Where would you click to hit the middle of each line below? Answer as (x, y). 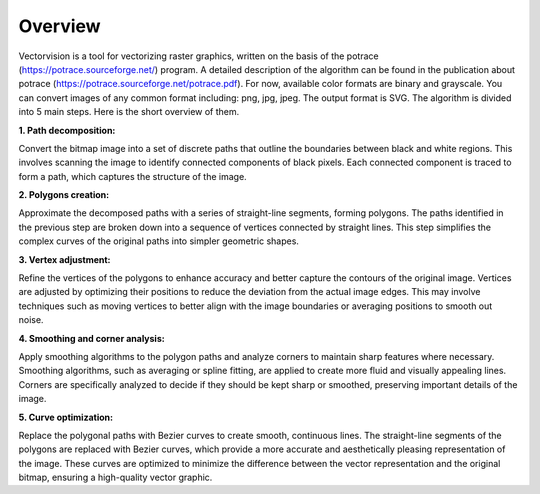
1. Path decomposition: (67, 130)
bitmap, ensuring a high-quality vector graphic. (115, 477)
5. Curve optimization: (66, 417)
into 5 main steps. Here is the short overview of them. (129, 112)
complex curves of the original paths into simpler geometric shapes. (159, 241)
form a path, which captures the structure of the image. (132, 176)
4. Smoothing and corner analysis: (91, 338)
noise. (31, 320)
